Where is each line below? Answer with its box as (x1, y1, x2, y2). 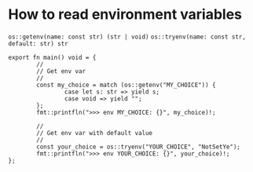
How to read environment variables (8, 5, 242, 24)
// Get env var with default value (36, 129, 153, 137)
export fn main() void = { (8, 53, 97, 61)
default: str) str (8, 39, 68, 48)
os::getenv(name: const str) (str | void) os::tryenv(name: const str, (8, 33, 246, 41)
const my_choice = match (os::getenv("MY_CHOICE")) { (36, 81, 216, 89)
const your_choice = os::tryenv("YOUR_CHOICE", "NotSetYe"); (36, 143, 241, 151)
